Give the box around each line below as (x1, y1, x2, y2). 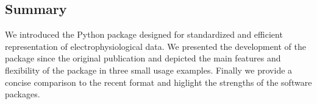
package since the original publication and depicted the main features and (5, 52, 281, 64)
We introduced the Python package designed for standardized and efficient (5, 28, 283, 41)
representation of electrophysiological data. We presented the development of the (5, 40, 306, 52)
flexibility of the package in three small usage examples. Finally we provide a (5, 63, 293, 76)
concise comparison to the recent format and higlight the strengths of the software (5, 75, 312, 88)
